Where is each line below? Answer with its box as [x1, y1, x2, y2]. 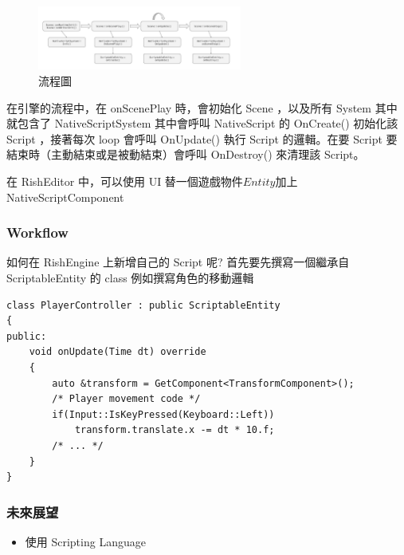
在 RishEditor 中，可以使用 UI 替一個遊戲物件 [6, 173, 243, 190]
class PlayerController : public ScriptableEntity [6, 299, 280, 311]
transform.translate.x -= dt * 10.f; [74, 424, 275, 436]
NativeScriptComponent [6, 188, 124, 205]
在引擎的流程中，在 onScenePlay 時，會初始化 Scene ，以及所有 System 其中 [6, 99, 398, 116]
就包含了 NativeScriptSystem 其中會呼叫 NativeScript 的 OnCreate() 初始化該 [6, 115, 398, 132]
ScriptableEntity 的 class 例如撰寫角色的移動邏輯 [6, 270, 254, 286]
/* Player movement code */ [52, 393, 201, 405]
